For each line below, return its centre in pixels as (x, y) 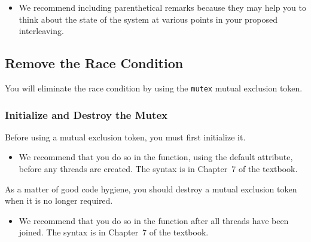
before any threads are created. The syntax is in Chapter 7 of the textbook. (158, 169)
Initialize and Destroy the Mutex (86, 114)
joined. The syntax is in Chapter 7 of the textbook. (114, 232)
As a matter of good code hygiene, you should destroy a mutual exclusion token (151, 189)
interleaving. (41, 31)
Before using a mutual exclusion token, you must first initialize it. (125, 137)
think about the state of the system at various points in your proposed (148, 19)
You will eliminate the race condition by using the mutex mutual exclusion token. (154, 88)
